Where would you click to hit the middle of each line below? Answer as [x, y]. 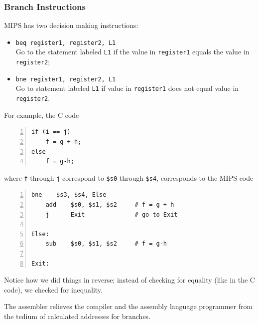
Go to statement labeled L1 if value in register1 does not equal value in [127, 88]
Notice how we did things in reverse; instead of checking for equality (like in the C [129, 280]
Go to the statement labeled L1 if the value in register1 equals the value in [132, 52]
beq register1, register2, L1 [66, 43]
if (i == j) [51, 132]
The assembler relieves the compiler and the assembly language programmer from [129, 306]
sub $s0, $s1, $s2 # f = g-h [106, 244]
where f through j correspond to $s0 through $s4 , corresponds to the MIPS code [129, 177]
